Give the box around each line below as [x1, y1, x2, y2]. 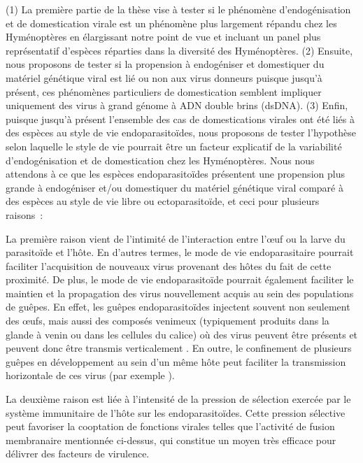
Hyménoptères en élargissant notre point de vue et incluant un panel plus [6, 29, 321, 44]
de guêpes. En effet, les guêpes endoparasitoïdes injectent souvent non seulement [6, 299, 350, 314]
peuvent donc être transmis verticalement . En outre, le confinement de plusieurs [6, 341, 352, 355]
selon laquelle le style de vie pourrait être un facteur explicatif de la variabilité [6, 138, 342, 153]
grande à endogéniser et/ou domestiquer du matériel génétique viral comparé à [6, 180, 343, 194]
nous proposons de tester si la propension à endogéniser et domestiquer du [6, 57, 325, 71]
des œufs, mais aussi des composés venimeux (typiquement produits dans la [6, 313, 329, 328]
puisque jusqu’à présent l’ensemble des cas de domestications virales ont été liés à [6, 111, 355, 126]
